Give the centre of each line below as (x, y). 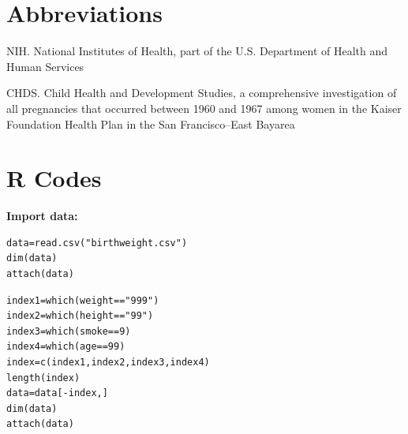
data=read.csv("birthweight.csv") (97, 243)
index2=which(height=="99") (80, 316)
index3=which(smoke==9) (69, 331)
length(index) (43, 378)
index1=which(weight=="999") (83, 300)
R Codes (54, 178)
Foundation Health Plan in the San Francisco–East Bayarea (151, 123)
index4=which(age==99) (66, 347)
